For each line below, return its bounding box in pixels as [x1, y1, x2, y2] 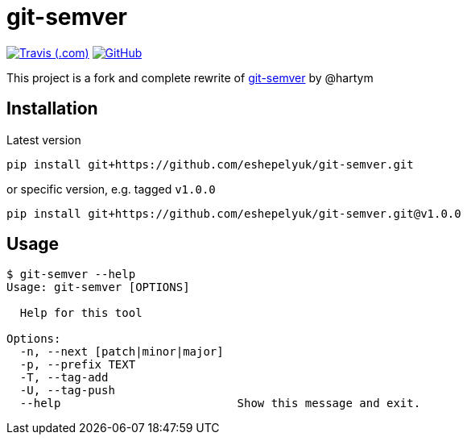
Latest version [6, 132, 81, 147]
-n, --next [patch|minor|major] [19, 345, 224, 359]
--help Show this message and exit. [19, 397, 421, 410]
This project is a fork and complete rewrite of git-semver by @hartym [6, 70, 374, 85]
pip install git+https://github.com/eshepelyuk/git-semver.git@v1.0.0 [6, 206, 461, 220]
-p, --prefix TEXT [19, 358, 136, 372]
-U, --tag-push [19, 384, 115, 397]
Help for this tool [19, 306, 143, 320]
